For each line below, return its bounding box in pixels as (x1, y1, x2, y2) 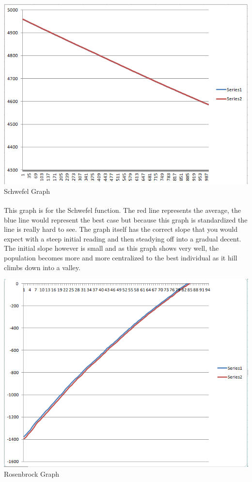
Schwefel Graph (4, 186, 50, 196)
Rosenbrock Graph (4, 468, 60, 479)
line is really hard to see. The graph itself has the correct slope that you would (4, 224, 238, 234)
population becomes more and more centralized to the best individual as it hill (4, 252, 237, 262)
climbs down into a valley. (4, 262, 80, 272)
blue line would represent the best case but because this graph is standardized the (4, 214, 248, 224)
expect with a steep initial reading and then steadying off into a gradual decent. (4, 233, 241, 243)
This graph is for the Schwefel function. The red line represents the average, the (4, 205, 241, 215)
